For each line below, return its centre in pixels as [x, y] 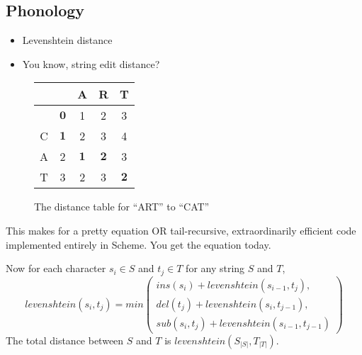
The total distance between [65, 340]
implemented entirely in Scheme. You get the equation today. [138, 244]
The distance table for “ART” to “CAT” [122, 207]
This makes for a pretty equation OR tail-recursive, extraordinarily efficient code [181, 230]
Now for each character [56, 268]
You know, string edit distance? [91, 63]
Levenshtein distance [67, 40]
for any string [215, 268]
